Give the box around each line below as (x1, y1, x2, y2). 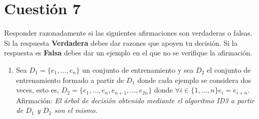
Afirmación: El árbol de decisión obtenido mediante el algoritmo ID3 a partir (16, 95, 255, 105)
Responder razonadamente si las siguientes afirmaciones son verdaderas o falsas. (4, 27, 252, 38)
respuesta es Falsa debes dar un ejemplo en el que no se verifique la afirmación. (4, 47, 252, 58)
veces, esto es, (16, 84, 59, 95)
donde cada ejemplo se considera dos (137, 74, 251, 85)
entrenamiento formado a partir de (16, 74, 124, 85)
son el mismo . (54, 105, 98, 115)
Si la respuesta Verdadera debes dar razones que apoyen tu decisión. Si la (4, 37, 238, 48)
